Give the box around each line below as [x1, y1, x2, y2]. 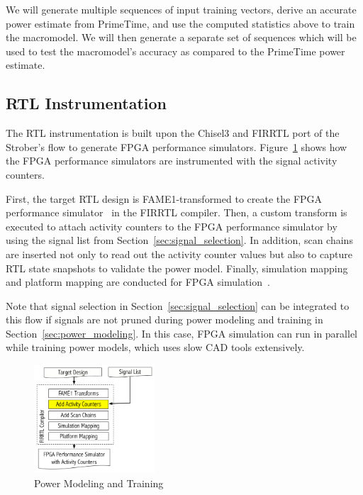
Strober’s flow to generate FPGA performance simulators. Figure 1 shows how [6, 139, 347, 154]
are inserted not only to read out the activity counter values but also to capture [6, 246, 352, 261]
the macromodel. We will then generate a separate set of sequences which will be [6, 30, 357, 45]
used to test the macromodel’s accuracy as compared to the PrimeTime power [6, 43, 345, 58]
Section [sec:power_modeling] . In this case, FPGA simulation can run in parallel [6, 326, 357, 340]
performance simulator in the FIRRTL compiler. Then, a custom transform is [6, 205, 347, 220]
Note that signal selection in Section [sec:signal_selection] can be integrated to [6, 298, 350, 313]
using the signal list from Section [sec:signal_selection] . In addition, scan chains [6, 233, 353, 247]
